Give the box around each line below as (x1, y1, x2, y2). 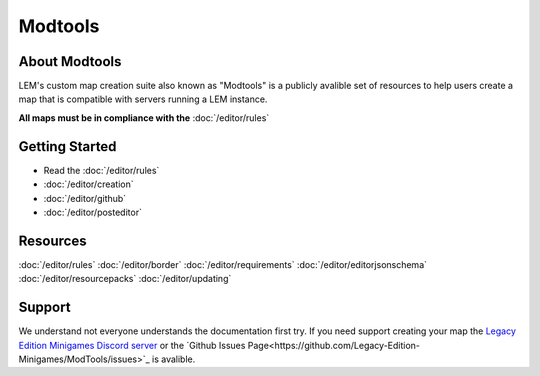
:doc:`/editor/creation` (43, 178, 134, 190)
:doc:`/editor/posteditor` (43, 206, 142, 218)
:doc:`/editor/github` (43, 192, 127, 204)
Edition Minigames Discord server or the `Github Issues (18, 339, 246, 351)
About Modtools (18, 53, 122, 70)
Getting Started (18, 138, 117, 155)
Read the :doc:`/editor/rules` (43, 164, 160, 176)
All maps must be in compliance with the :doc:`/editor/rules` (18, 111, 270, 124)
